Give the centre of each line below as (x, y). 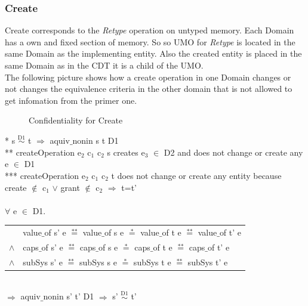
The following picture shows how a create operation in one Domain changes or (148, 77)
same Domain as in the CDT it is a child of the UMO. (104, 65)
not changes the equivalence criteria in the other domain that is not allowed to (149, 89)
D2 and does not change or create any (233, 152)
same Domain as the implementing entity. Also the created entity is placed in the (153, 53)
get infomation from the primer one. (71, 100)
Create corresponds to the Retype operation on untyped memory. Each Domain (150, 30)
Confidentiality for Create (76, 120)
